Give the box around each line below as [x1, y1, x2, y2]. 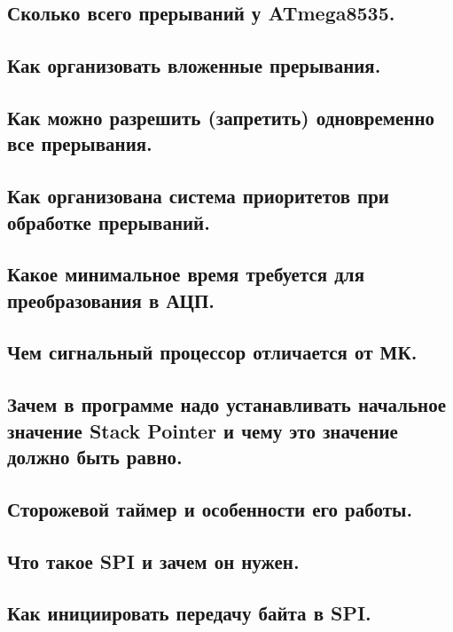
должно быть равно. [7, 443, 183, 470]
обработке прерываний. [7, 208, 210, 235]
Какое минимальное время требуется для [7, 260, 364, 288]
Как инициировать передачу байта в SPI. [7, 599, 371, 627]
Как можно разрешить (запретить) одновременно [7, 103, 435, 130]
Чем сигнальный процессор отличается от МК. [7, 338, 418, 366]
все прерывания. [7, 130, 152, 157]
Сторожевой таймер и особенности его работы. [7, 494, 413, 522]
